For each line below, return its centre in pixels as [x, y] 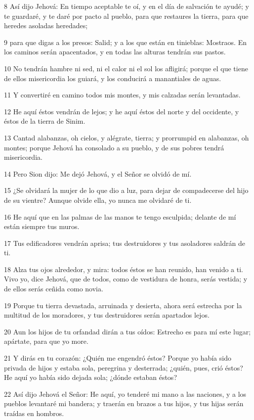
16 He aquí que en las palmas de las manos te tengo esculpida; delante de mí [120, 216]
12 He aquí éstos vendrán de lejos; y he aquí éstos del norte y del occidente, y [122, 111]
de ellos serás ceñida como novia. [54, 289]
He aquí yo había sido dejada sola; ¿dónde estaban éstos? [90, 377]
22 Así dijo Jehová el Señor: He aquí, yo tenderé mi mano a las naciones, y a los [125, 394]
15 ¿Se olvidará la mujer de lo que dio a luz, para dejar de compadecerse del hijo [126, 190]
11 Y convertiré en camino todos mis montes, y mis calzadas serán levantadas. [122, 95]
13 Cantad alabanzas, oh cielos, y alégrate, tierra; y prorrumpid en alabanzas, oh [127, 137]
